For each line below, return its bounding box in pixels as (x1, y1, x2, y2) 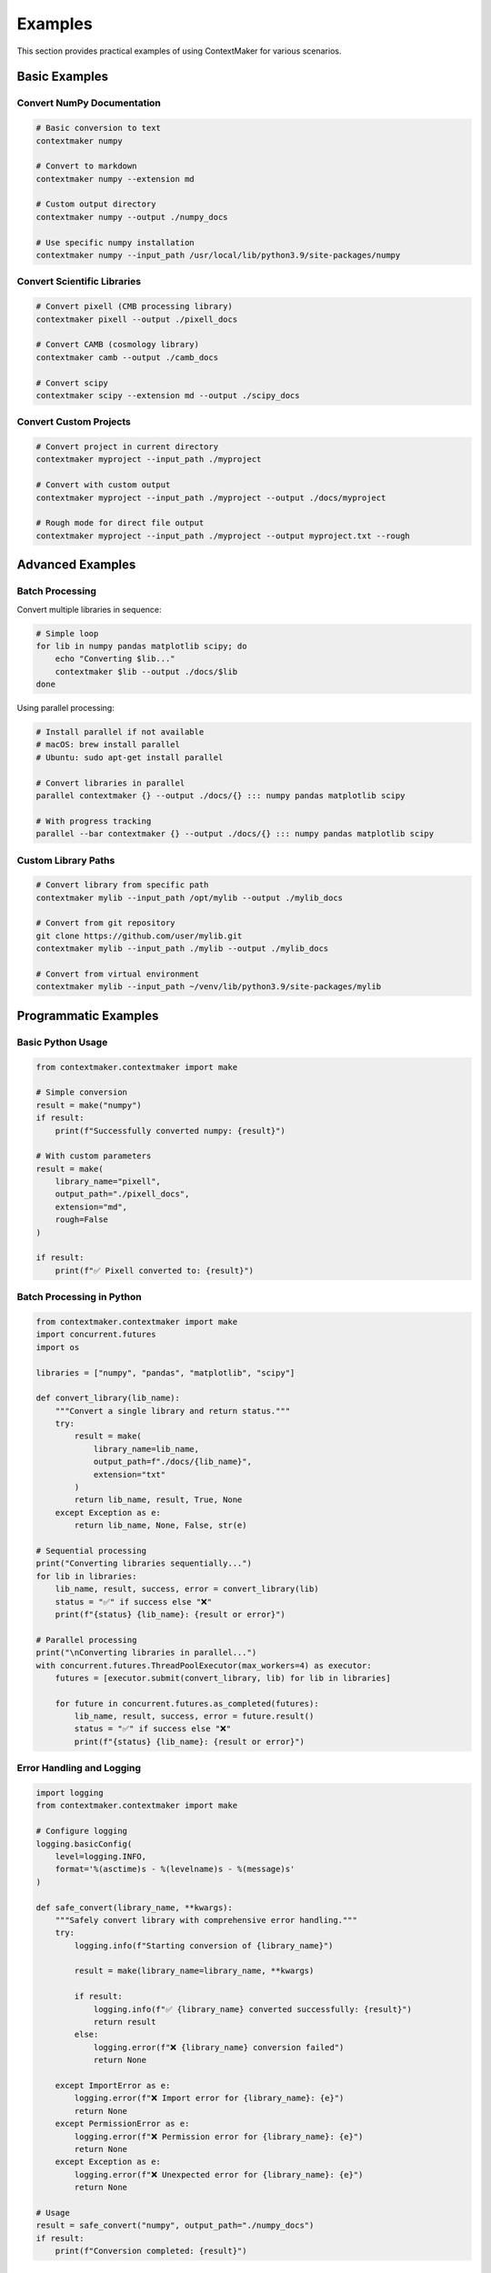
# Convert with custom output (35, 480, 171, 490)
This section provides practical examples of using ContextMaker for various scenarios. (16, 45, 342, 56)
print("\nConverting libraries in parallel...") (35, 1647, 257, 1658)
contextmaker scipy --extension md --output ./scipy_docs (35, 390, 300, 400)
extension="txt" (93, 1469, 166, 1479)
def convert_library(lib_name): (35, 1393, 181, 1404)
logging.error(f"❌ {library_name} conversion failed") (93, 2042, 345, 2052)
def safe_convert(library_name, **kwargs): (35, 1902, 234, 1913)
